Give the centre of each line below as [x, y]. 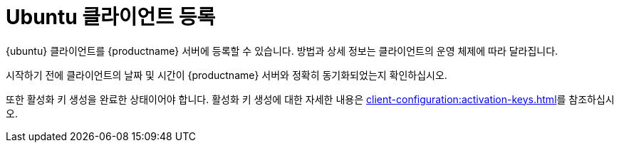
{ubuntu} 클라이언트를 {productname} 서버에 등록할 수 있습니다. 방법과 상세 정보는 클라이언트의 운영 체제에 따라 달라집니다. [282, 51]
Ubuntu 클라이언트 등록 [111, 17]
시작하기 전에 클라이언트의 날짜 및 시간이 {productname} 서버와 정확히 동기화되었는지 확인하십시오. [227, 75]
